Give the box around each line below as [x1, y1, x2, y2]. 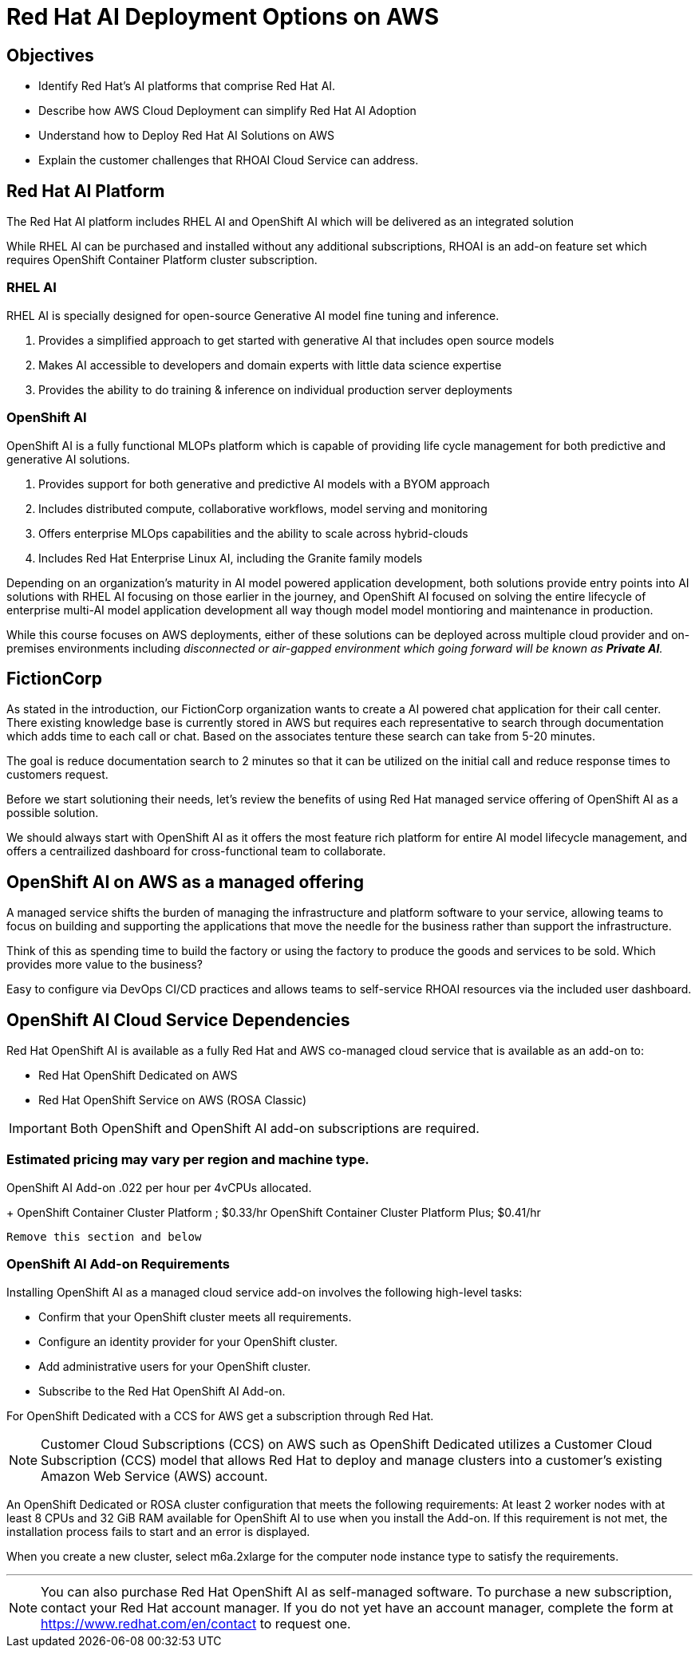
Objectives [6, 45, 94, 65]
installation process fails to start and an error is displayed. [6, 1524, 310, 1538]
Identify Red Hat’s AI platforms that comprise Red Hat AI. [38, 79, 336, 93]
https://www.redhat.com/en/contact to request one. [41, 1615, 351, 1632]
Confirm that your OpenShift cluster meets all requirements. [38, 1309, 352, 1324]
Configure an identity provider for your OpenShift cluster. [38, 1334, 338, 1348]
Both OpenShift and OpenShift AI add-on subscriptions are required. [69, 1120, 480, 1137]
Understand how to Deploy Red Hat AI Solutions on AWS [38, 128, 334, 143]
